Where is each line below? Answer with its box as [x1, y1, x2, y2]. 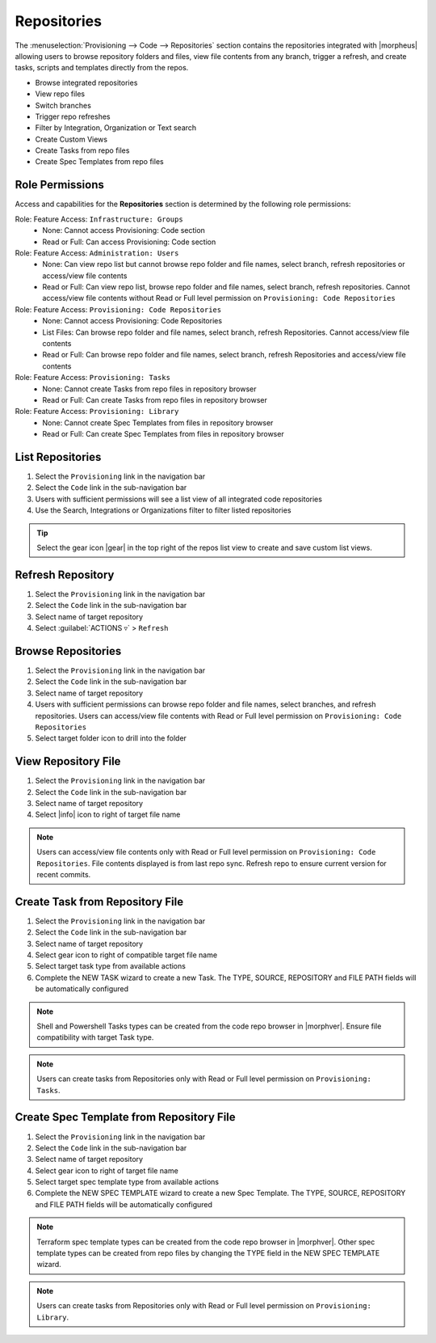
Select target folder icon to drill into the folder [35, 733, 187, 743]
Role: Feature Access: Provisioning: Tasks [15, 373, 171, 382]
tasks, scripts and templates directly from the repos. [15, 63, 189, 73]
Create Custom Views [35, 134, 108, 144]
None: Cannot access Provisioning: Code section [42, 226, 206, 235]
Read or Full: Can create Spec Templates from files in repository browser [42, 429, 284, 439]
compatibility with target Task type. [36, 1033, 154, 1042]
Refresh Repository [15, 568, 115, 581]
